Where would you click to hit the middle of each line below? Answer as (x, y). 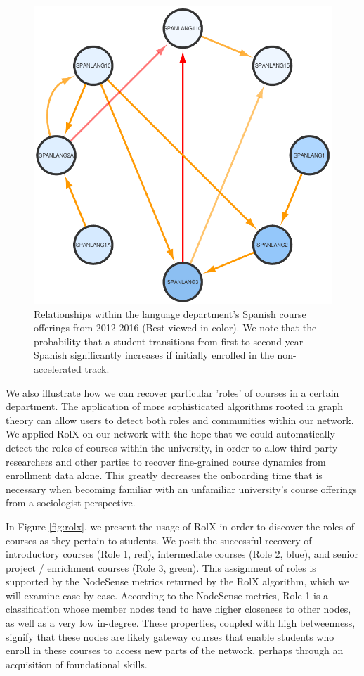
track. (97, 368)
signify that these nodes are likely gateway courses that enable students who (170, 636)
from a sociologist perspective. (71, 503)
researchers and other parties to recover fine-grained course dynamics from (166, 461)
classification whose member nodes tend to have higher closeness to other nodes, (178, 609)
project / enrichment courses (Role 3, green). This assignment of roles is (161, 567)
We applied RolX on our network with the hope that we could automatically (170, 434)
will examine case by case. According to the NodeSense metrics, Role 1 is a (167, 595)
